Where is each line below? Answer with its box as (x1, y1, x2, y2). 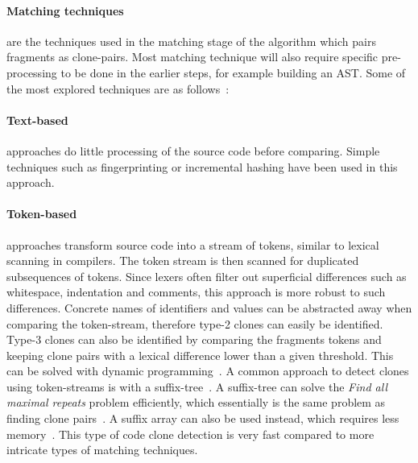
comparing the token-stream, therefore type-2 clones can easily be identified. (6, 315, 383, 332)
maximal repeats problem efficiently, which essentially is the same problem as (6, 394, 386, 411)
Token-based (6, 205, 77, 222)
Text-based (6, 111, 68, 128)
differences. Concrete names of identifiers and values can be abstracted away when (6, 299, 412, 316)
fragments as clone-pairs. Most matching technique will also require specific (6, 48, 379, 65)
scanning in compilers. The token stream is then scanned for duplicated (6, 252, 359, 269)
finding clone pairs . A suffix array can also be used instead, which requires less (6, 410, 399, 427)
